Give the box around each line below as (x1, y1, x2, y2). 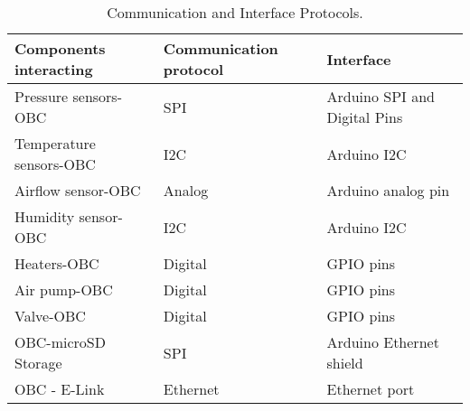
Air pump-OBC (14, 279, 113, 300)
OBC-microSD (14, 332, 106, 352)
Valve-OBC (14, 305, 86, 326)
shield (326, 352, 363, 373)
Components (14, 38, 106, 59)
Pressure (14, 86, 69, 107)
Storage (14, 352, 62, 373)
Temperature (14, 133, 96, 154)
